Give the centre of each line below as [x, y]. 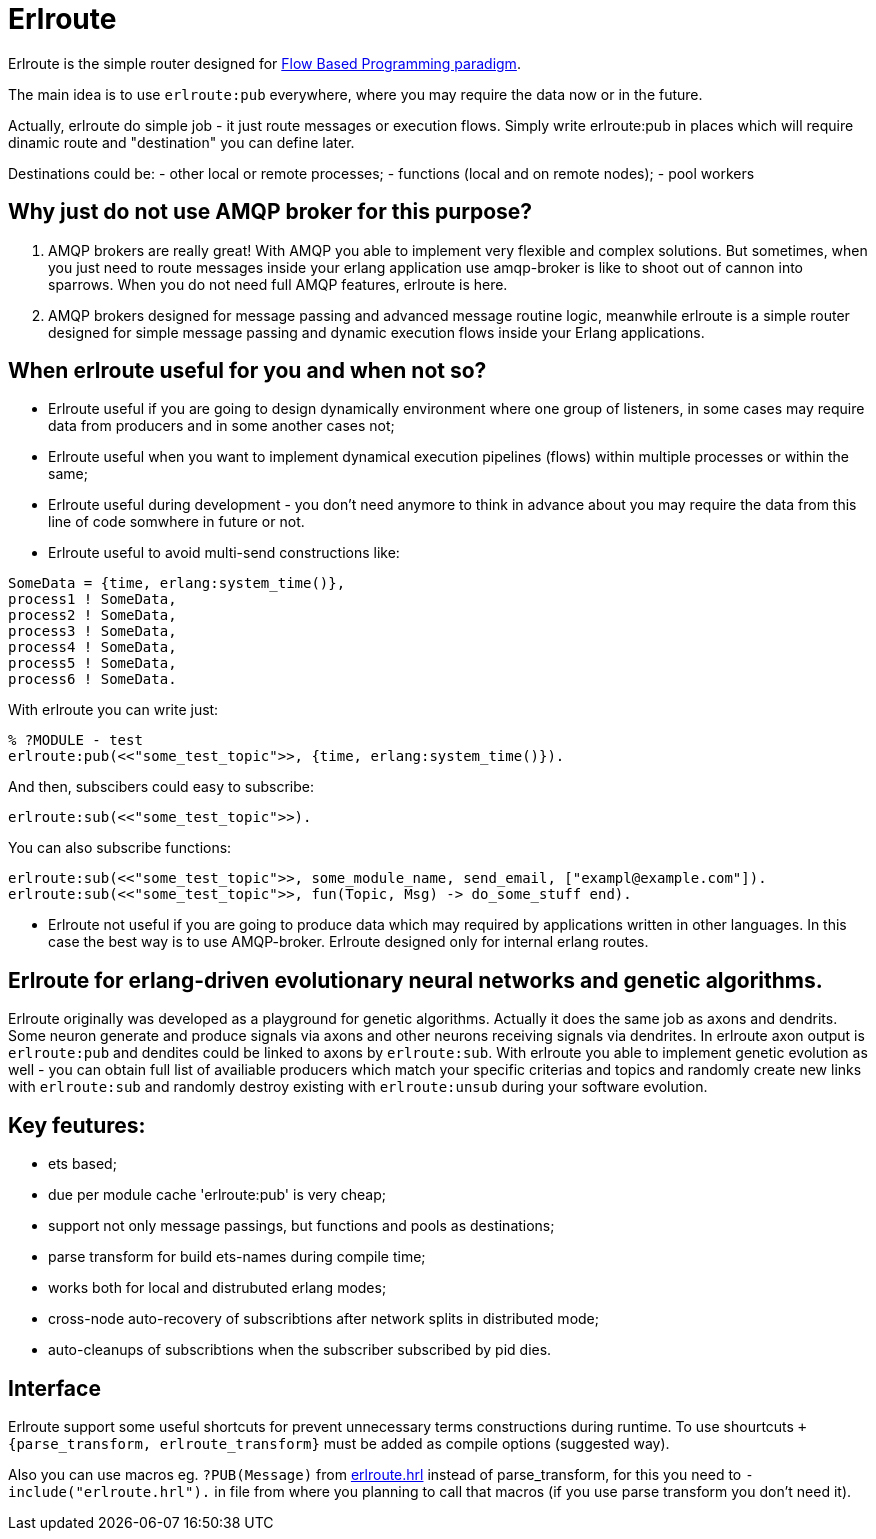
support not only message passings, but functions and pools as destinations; [301, 1226]
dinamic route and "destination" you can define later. [181, 142]
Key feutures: [77, 1125]
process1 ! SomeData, [92, 599]
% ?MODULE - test [75, 740]
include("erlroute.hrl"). [109, 1491]
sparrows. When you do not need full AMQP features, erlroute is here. [278, 284]
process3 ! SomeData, [92, 631]
